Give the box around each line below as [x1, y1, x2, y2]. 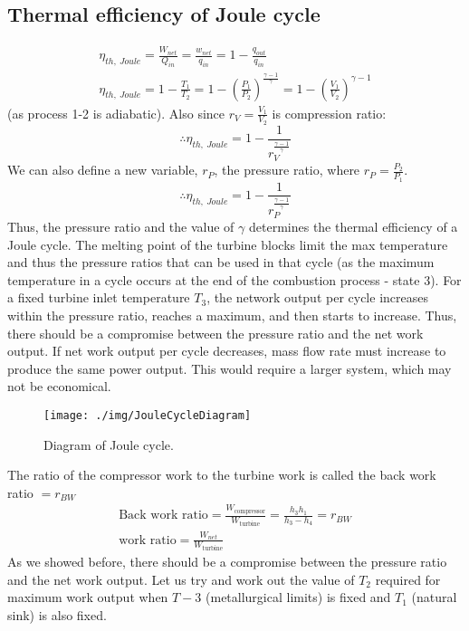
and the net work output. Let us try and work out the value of [7, 569, 355, 588]
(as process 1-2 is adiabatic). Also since [7, 103, 225, 122]
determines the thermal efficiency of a [249, 217, 458, 236]
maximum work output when [7, 588, 168, 607]
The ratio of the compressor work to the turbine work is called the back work [7, 465, 436, 484]
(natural [411, 588, 457, 607]
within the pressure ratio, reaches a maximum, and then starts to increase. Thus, [7, 306, 457, 325]
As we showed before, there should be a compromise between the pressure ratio [7, 552, 447, 571]
